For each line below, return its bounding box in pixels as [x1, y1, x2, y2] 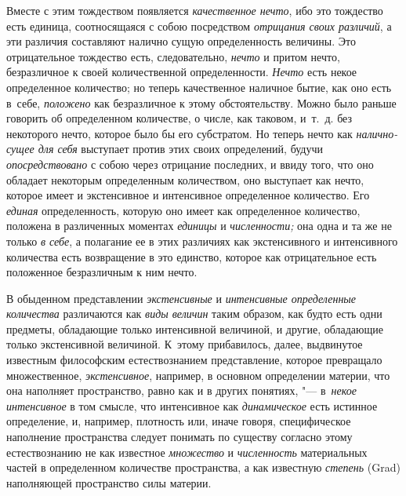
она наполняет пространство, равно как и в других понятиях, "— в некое [6, 382, 357, 399]
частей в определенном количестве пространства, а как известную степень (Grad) [6, 459, 401, 476]
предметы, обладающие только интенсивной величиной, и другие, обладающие [6, 320, 384, 337]
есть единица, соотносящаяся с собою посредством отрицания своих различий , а [6, 17, 392, 34]
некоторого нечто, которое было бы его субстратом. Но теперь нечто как [6, 125, 353, 141]
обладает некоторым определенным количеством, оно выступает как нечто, [6, 171, 364, 188]
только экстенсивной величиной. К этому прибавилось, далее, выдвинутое [6, 336, 363, 352]
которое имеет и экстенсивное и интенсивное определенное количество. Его [6, 187, 370, 203]
